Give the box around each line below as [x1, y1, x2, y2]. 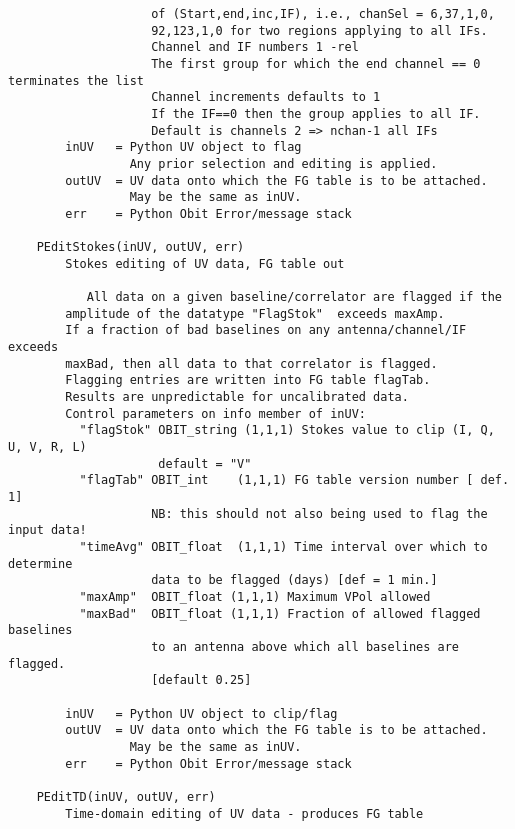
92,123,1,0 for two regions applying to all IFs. [151, 23, 488, 38]
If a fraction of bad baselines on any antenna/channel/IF [65, 323, 467, 338]
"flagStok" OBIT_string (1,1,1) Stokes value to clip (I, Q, [79, 423, 495, 438]
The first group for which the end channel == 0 [151, 56, 481, 71]
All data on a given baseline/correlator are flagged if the [86, 290, 502, 305]
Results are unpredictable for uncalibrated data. [65, 390, 409, 405]
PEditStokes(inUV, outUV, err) [36, 240, 245, 255]
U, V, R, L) [8, 440, 87, 455]
